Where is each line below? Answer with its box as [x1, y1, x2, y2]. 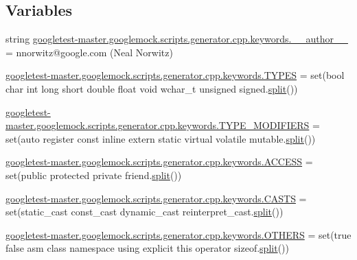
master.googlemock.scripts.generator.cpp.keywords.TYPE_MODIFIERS [5, 118, 310, 132]
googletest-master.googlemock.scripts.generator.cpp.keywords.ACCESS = [5, 154, 313, 169]
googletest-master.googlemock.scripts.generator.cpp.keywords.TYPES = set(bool [5, 68, 345, 82]
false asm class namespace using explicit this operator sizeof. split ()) [5, 241, 289, 255]
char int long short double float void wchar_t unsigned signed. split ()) [5, 81, 298, 95]
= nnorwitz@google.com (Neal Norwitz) [5, 45, 173, 59]
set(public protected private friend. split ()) [5, 167, 182, 182]
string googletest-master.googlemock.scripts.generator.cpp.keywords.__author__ [5, 32, 348, 46]
